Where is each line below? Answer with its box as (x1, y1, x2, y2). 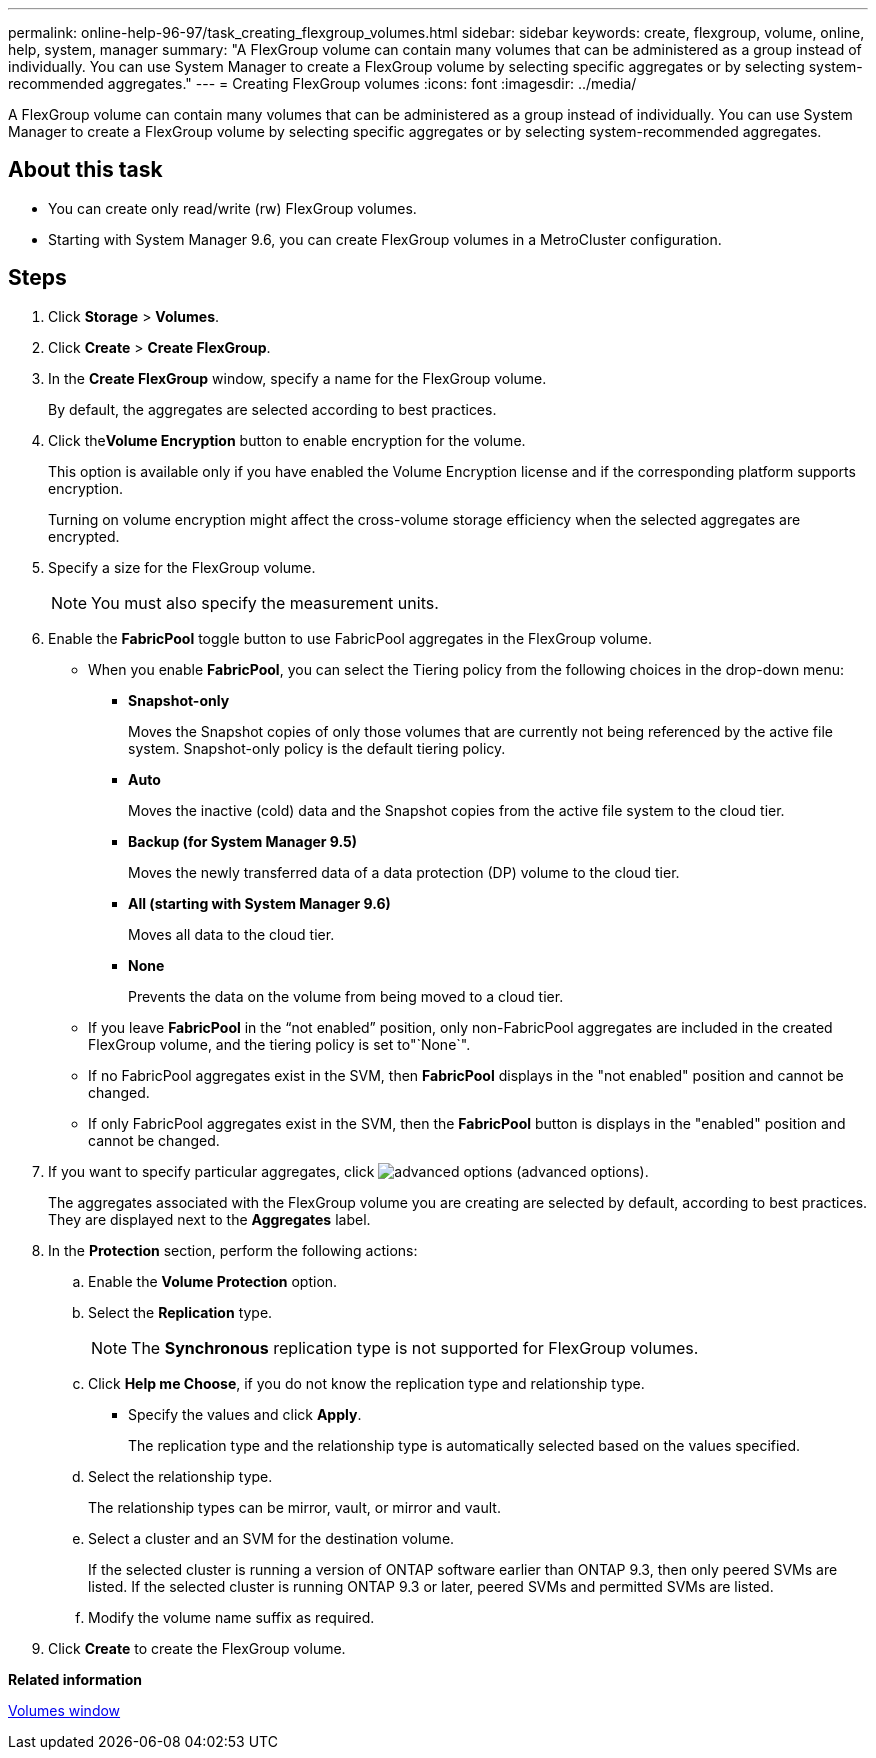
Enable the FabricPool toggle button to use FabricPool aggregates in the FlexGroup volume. (48, 629, 652, 647)
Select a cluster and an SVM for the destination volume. (88, 1529, 455, 1547)
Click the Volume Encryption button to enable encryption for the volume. (48, 431, 526, 449)
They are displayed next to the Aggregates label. (48, 1210, 371, 1228)
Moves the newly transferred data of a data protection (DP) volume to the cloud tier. (128, 863, 680, 881)
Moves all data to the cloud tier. (128, 925, 335, 943)
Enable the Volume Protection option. (88, 1272, 338, 1290)
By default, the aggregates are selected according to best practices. (48, 400, 497, 418)
